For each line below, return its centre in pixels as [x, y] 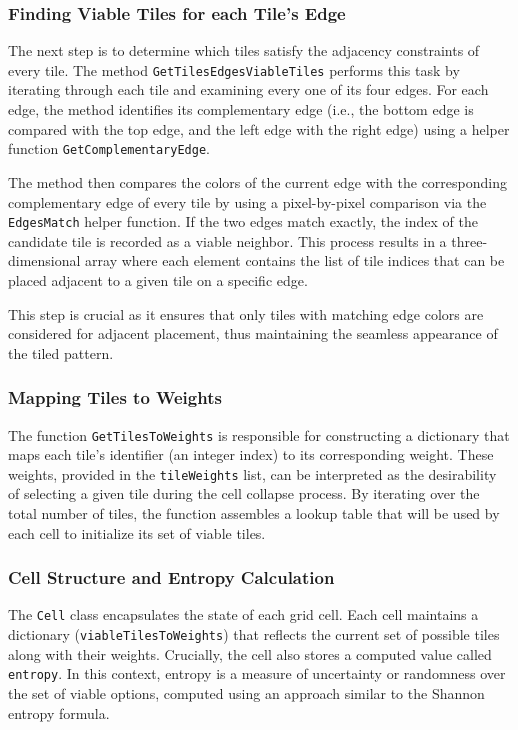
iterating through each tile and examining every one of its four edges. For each [248, 89]
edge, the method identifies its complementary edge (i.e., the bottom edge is [241, 109]
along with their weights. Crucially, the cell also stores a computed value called [250, 653]
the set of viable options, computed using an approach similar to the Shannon [246, 693]
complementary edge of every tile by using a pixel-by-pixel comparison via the [247, 201]
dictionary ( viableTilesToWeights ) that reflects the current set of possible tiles [254, 634]
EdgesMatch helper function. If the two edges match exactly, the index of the [243, 221]
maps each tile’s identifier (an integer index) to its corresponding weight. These [251, 454]
